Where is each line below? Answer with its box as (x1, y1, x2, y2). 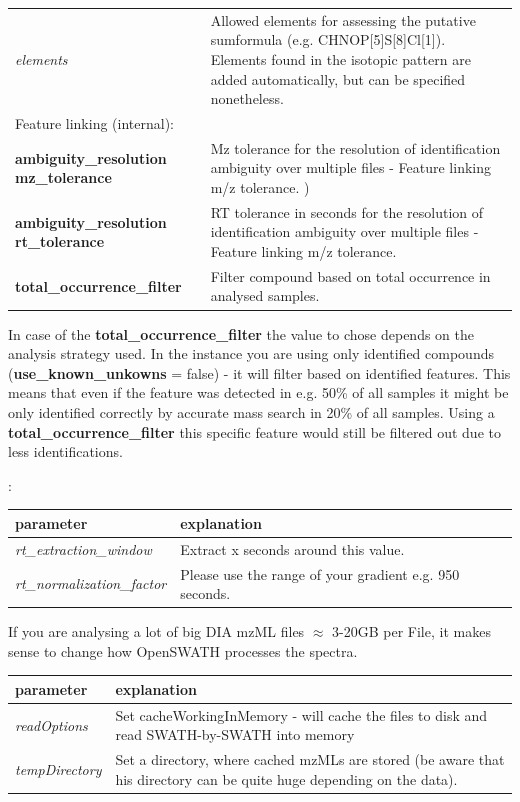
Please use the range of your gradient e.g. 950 (180, 563, 460, 584)
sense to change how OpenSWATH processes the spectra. (8, 640, 358, 661)
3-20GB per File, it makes (332, 621, 491, 642)
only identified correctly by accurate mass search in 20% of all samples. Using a (8, 401, 495, 422)
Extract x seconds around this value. (180, 538, 405, 559)
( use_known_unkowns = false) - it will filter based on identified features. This (8, 362, 511, 383)
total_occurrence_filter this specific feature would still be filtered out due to (8, 421, 501, 442)
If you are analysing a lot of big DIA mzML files (8, 621, 305, 642)
